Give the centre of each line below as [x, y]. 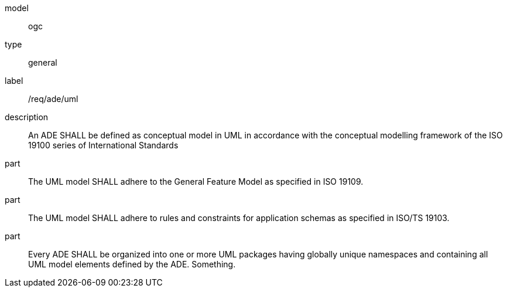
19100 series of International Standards [103, 145]
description [27, 117]
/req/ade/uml [53, 99]
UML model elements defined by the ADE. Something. [132, 264]
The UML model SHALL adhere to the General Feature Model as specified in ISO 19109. [196, 181]
